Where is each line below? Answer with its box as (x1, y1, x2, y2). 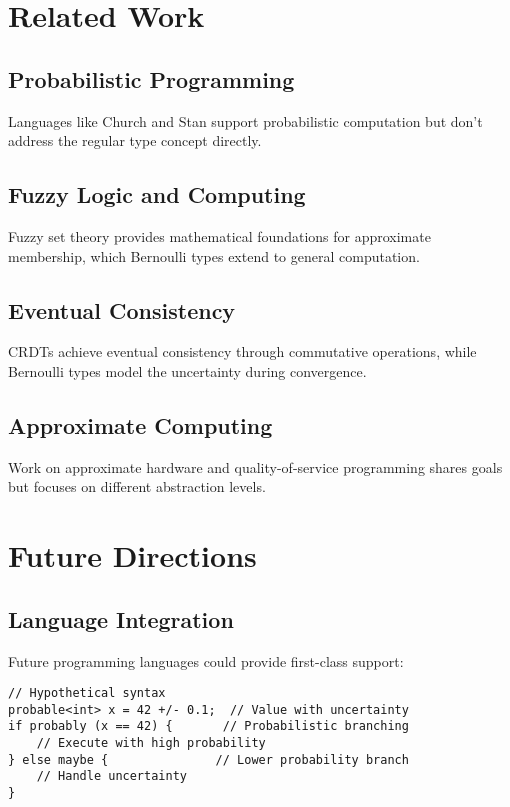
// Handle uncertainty (36, 769, 187, 784)
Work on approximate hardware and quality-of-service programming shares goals (8, 456, 503, 477)
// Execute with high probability (36, 736, 266, 751)
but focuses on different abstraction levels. (8, 476, 266, 497)
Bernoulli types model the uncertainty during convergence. (8, 360, 367, 381)
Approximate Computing (8, 409, 273, 440)
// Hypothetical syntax (8, 686, 166, 701)
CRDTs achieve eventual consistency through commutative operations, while (8, 341, 477, 362)
